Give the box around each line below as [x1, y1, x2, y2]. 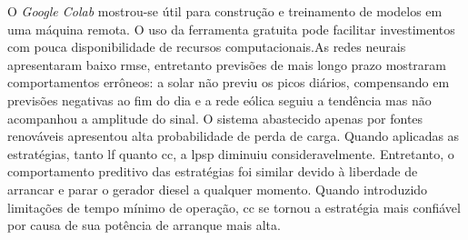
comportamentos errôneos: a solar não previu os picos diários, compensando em [7, 73, 450, 92]
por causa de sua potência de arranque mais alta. [7, 215, 281, 235]
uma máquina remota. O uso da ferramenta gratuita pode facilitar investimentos [7, 19, 455, 38]
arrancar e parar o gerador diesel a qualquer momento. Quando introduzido [7, 179, 428, 198]
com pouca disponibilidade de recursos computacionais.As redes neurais [7, 37, 406, 56]
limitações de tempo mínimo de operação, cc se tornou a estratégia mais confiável [7, 197, 461, 216]
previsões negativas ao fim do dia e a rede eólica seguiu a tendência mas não [7, 90, 432, 109]
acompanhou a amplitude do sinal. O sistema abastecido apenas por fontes [7, 108, 423, 127]
